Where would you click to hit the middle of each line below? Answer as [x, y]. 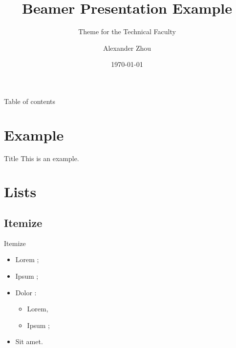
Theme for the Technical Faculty [127, 31]
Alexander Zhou [127, 48]
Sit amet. [29, 341]
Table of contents [30, 101]
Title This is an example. [42, 158]
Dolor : [26, 292]
